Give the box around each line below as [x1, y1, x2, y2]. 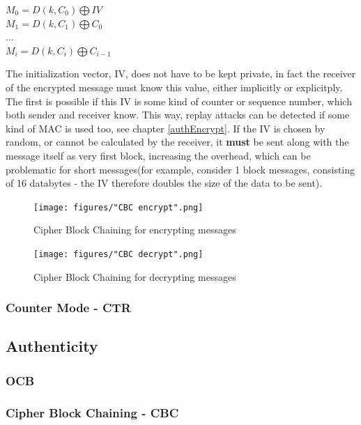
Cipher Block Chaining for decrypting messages [33, 269, 236, 284]
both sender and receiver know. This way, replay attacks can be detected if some [6, 107, 350, 122]
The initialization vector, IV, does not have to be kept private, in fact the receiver [6, 66, 356, 81]
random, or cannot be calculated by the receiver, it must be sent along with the [6, 134, 349, 149]
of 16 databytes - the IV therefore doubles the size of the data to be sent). [6, 176, 323, 190]
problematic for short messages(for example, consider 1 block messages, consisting [6, 162, 355, 176]
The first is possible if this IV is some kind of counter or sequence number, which [6, 93, 352, 108]
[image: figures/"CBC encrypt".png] [33, 202, 203, 212]
